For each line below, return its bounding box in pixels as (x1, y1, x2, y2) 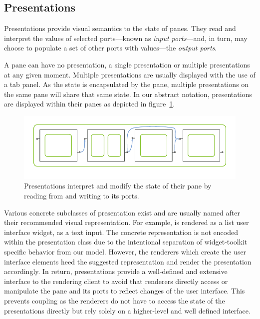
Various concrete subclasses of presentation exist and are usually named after (4, 207, 240, 217)
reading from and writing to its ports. (24, 190, 139, 201)
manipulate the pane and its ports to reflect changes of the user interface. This (4, 285, 245, 296)
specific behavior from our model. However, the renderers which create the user (4, 246, 247, 257)
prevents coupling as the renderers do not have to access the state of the (4, 295, 225, 305)
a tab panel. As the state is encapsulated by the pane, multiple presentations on (4, 79, 249, 89)
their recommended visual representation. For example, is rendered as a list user (4, 217, 249, 227)
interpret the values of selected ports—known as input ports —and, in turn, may (4, 32, 248, 43)
